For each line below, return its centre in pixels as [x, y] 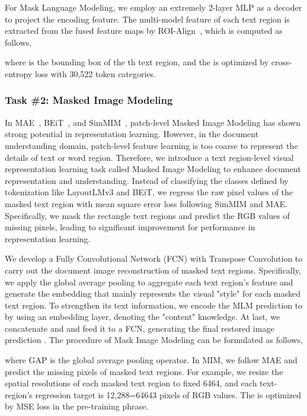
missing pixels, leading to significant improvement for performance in [130, 227]
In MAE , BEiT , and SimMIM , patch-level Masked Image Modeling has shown [153, 122]
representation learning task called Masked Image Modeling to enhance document [153, 169]
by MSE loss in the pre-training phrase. [77, 406]
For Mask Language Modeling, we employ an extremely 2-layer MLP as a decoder [153, 7]
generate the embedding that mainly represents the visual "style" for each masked [153, 293]
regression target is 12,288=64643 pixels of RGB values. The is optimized [168, 394]
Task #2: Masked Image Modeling [89, 100]
